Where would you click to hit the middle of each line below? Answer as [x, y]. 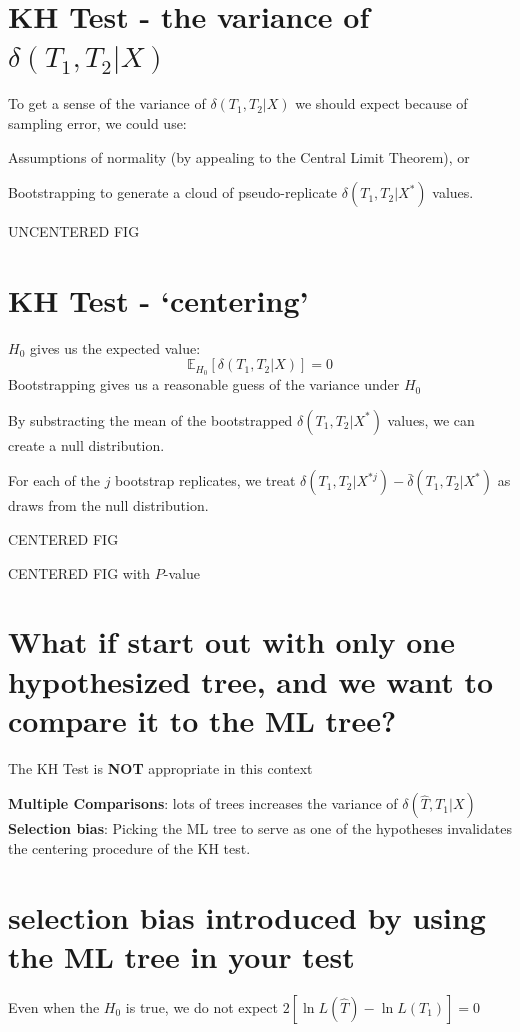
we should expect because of [381, 103]
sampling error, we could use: [97, 122]
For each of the [54, 480]
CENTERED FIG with [79, 572]
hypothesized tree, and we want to [251, 680]
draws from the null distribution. [108, 505]
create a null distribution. [86, 444]
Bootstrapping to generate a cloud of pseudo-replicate [173, 192]
